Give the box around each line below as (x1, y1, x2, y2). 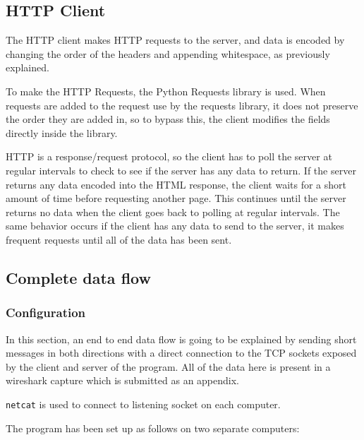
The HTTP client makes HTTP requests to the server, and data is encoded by (6, 32, 345, 47)
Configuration (6, 304, 86, 321)
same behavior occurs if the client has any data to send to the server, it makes (6, 218, 344, 233)
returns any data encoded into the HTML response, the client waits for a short (6, 177, 346, 191)
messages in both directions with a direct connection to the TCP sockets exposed (6, 345, 357, 360)
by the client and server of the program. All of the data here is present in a (6, 359, 331, 374)
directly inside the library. (6, 125, 118, 140)
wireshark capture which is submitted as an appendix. (6, 373, 240, 388)
